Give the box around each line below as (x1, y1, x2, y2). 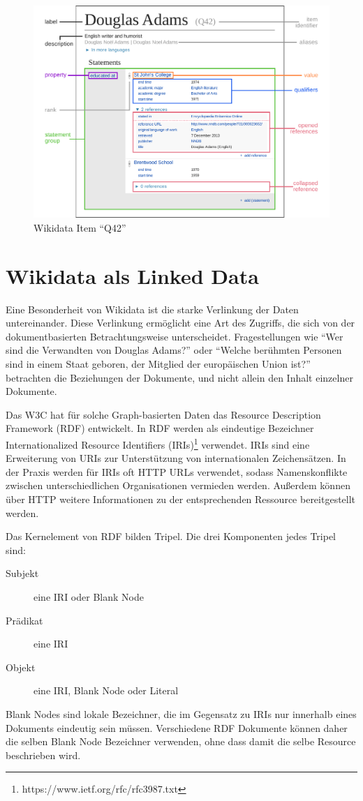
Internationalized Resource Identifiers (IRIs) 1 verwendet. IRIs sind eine (6, 435, 310, 451)
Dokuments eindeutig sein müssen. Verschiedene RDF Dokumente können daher (6, 720, 348, 735)
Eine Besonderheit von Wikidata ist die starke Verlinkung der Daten (6, 301, 299, 316)
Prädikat (6, 613, 43, 627)
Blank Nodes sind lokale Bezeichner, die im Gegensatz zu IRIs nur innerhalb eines (6, 706, 357, 721)
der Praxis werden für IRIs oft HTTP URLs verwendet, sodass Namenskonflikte (6, 464, 348, 479)
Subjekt (6, 566, 39, 581)
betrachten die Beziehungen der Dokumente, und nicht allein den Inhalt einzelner (6, 370, 353, 384)
